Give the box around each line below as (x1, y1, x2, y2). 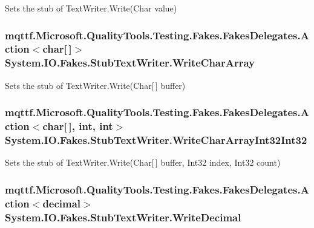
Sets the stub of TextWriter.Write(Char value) (5, 2, 177, 14)
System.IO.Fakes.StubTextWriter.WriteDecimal (5, 209, 241, 224)
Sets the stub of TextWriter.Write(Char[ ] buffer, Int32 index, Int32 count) (5, 156, 281, 169)
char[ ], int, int (42, 119, 113, 134)
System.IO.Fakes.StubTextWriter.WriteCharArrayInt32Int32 (5, 132, 307, 148)
